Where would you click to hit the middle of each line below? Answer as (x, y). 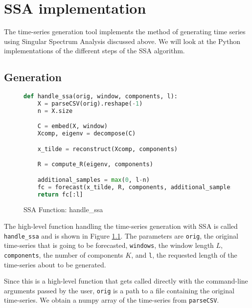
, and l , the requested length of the (184, 254)
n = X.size (55, 111)
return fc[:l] (60, 194)
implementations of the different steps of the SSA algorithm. (94, 51)
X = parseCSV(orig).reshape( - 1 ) (90, 103)
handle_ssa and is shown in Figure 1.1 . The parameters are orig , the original (121, 235)
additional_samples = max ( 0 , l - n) (93, 180)
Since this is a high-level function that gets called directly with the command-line (126, 281)
